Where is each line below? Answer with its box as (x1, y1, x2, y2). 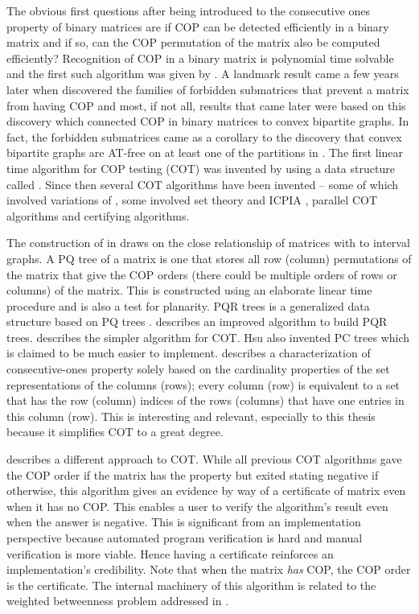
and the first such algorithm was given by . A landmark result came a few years (6, 65, 399, 82)
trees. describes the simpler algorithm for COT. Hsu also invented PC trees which (6, 328, 410, 345)
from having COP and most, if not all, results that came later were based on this (6, 97, 406, 113)
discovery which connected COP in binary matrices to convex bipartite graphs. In (6, 113, 409, 130)
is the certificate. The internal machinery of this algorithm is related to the (6, 576, 376, 593)
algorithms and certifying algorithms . (6, 207, 190, 224)
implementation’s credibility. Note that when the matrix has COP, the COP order (6, 561, 411, 578)
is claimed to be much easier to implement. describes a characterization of (6, 344, 371, 361)
